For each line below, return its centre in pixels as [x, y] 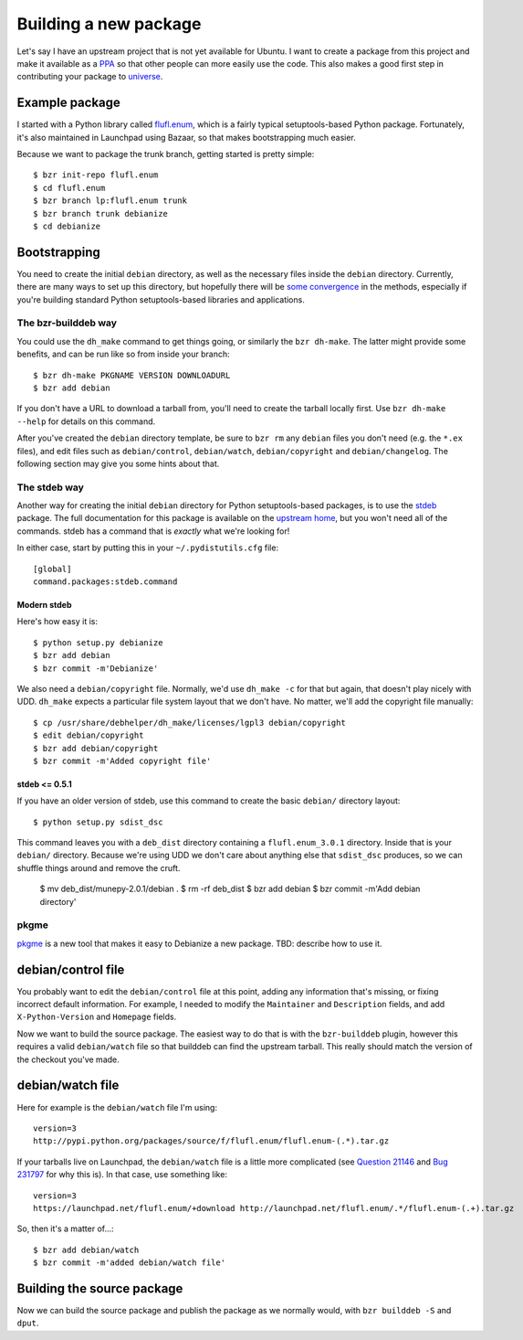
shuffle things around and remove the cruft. [99, 867]
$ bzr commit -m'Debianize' [96, 668]
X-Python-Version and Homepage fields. [97, 1017]
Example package [68, 103]
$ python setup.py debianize [98, 643]
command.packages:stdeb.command [105, 582]
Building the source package [100, 1288]
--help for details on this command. [86, 421]
